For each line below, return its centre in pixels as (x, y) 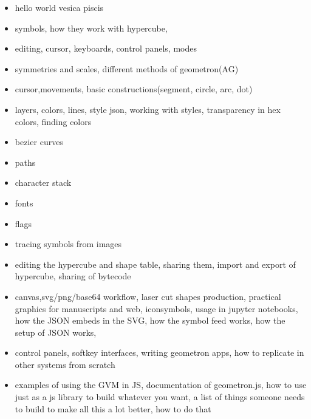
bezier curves (39, 142)
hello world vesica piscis (59, 7)
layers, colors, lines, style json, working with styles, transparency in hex (148, 109)
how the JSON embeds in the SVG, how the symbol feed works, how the (150, 320)
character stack (43, 182)
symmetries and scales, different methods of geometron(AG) (127, 68)
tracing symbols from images (68, 244)
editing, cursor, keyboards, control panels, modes (106, 48)
